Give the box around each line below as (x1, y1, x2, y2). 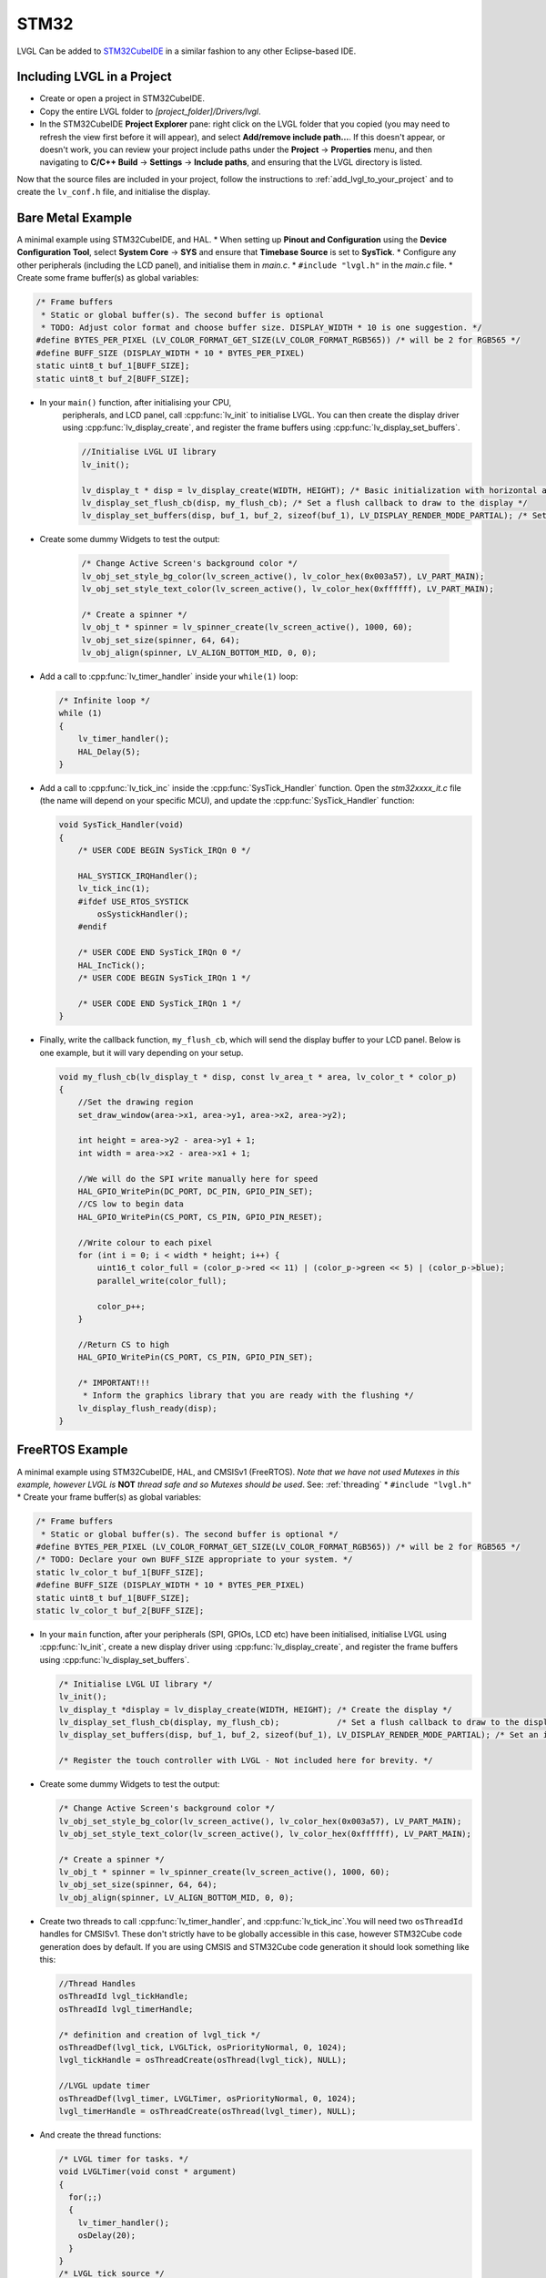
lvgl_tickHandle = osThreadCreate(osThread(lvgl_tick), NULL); (58, 2055, 348, 2066)
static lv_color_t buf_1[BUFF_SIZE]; (35, 1567, 205, 1577)
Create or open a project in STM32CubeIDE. (39, 93, 205, 104)
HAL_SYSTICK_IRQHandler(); (77, 870, 199, 881)
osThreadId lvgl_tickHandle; (58, 1991, 189, 2002)
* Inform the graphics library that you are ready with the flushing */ (82, 1390, 414, 1401)
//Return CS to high (77, 1339, 170, 1349)
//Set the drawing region (77, 1097, 194, 1107)
